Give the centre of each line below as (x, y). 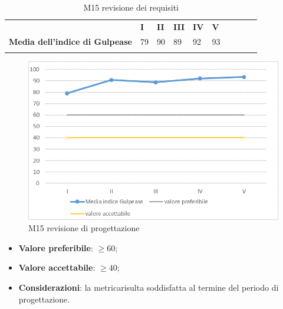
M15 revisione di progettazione (84, 228)
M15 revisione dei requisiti (131, 7)
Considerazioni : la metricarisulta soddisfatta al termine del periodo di (149, 287)
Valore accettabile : (57, 267)
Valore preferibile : (56, 247)
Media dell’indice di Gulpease (70, 41)
